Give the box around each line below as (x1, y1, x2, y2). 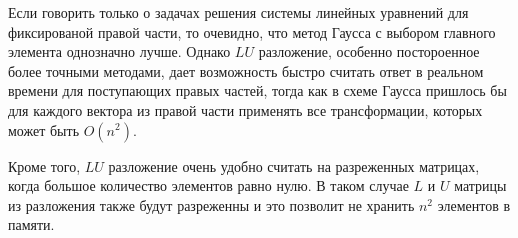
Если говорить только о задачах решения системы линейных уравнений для (8, 2, 469, 22)
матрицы (454, 175, 507, 196)
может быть (8, 119, 80, 140)
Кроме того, (8, 155, 81, 176)
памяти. (8, 214, 55, 235)
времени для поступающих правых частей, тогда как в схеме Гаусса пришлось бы (8, 80, 507, 101)
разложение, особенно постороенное (258, 41, 480, 62)
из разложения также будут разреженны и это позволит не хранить (8, 194, 415, 215)
